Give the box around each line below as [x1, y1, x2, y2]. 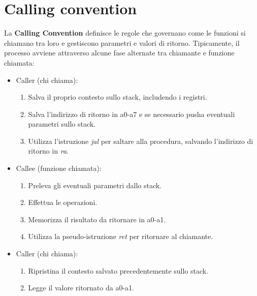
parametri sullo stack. [28, 119, 96, 129]
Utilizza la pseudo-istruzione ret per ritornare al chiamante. [28, 231, 213, 242]
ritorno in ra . [28, 145, 69, 156]
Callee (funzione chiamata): [16, 163, 102, 173]
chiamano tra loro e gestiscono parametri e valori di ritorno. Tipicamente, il [4, 37, 240, 48]
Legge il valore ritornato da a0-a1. [28, 282, 134, 293]
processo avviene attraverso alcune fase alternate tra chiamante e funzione [4, 47, 235, 58]
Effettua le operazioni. [28, 197, 98, 208]
